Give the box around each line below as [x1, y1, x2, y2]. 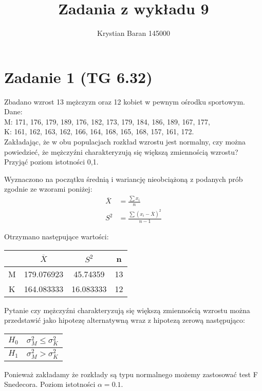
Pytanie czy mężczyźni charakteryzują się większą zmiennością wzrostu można [4, 304, 250, 315]
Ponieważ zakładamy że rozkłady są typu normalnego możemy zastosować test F [4, 368, 258, 379]
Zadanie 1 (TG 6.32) [4, 66, 153, 87]
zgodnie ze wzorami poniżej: [4, 183, 92, 194]
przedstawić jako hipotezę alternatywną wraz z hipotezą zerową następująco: [4, 315, 245, 325]
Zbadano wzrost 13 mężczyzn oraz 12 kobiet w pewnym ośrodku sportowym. [4, 96, 245, 107]
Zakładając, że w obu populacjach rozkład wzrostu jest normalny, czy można [4, 136, 246, 147]
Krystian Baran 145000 [97, 28, 170, 38]
